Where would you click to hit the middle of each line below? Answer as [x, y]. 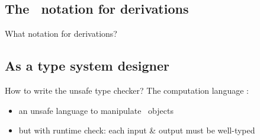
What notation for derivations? [61, 34]
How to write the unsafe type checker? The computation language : [127, 90]
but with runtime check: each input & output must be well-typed [137, 130]
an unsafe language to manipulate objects [96, 110]
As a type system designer [87, 66]
